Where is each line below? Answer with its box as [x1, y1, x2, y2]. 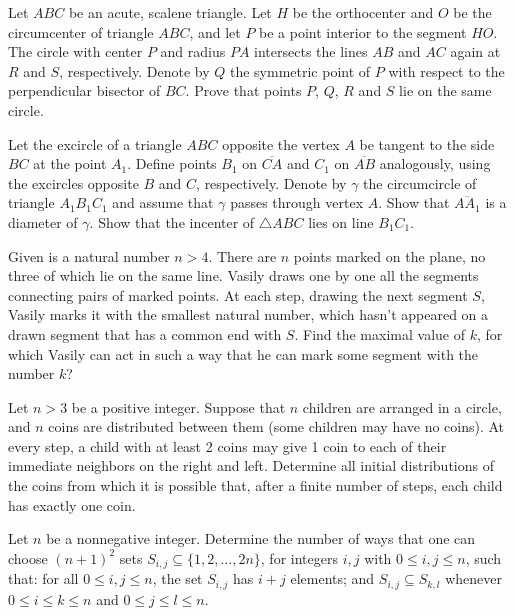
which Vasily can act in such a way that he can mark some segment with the [8, 343, 479, 364]
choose [8, 547, 48, 568]
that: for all [8, 568, 79, 589]
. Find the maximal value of [294, 323, 465, 344]
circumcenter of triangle [8, 21, 154, 42]
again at [450, 41, 501, 62]
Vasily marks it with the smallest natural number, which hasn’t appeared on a [8, 304, 489, 325]
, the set [152, 568, 203, 589]
